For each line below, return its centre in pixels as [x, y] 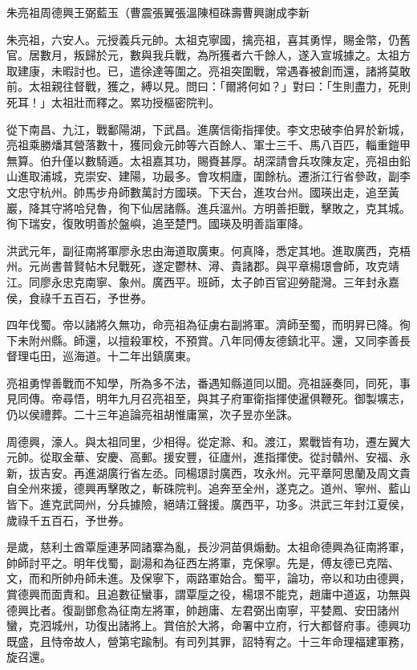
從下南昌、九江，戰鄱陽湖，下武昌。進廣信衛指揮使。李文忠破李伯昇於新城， [208, 129]
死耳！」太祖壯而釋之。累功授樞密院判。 [113, 102]
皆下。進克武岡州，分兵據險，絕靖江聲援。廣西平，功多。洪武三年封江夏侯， [208, 504]
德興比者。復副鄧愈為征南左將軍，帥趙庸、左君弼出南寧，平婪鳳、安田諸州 [203, 609]
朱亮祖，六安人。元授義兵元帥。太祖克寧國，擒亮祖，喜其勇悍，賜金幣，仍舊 [208, 39]
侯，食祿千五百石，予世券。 [79, 297]
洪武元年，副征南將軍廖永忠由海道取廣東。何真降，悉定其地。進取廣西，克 [203, 250]
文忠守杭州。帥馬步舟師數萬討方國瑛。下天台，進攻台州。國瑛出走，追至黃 [203, 191]
